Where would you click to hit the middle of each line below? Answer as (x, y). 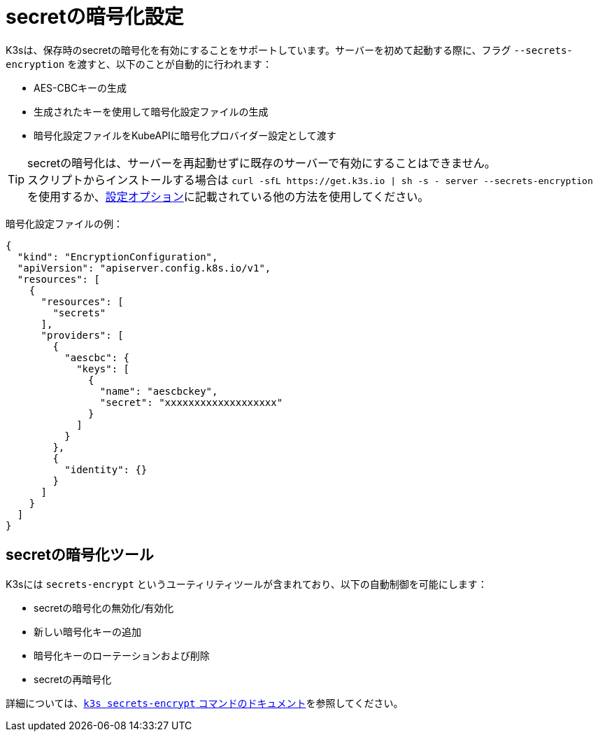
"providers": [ (82, 335)
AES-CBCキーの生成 (80, 87)
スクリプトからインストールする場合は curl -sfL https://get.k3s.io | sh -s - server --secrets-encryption (310, 180)
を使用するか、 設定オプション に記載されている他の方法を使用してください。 (228, 196)
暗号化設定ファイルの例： (64, 223)
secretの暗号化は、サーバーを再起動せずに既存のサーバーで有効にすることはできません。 (262, 163)
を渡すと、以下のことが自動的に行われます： (170, 64)
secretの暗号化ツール (80, 555)
